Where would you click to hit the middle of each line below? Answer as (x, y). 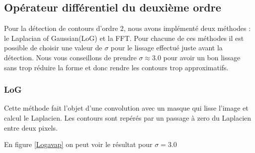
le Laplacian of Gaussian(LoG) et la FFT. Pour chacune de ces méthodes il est (124, 38)
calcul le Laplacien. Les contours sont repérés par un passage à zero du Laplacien (128, 117)
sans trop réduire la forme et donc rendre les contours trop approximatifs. (116, 67)
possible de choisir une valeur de (53, 48)
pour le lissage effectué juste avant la (167, 48)
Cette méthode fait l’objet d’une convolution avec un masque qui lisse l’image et (126, 108)
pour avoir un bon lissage (202, 57)
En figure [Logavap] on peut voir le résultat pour (78, 144)
